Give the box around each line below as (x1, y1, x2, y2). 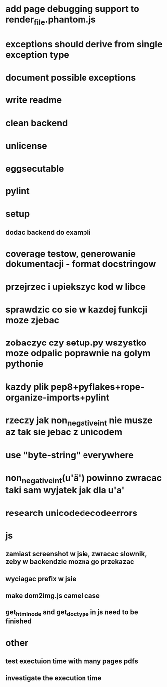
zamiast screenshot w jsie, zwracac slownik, (5, 550, 147, 558)
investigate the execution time (5, 674, 102, 682)
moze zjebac (5, 315, 59, 326)
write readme (5, 94, 62, 106)
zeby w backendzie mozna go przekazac (5, 558, 135, 566)
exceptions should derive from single (5, 38, 163, 50)
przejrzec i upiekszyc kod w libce (5, 281, 146, 293)
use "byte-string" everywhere (5, 449, 134, 461)
